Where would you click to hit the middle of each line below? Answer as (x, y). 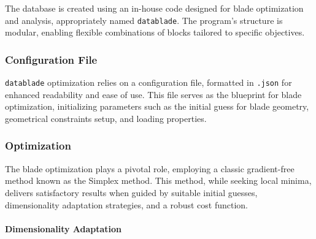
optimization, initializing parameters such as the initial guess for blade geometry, (157, 106)
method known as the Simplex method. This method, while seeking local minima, (158, 180)
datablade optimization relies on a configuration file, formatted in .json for (148, 82)
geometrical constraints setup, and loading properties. (106, 118)
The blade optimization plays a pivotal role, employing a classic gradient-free (150, 168)
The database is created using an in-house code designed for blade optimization (154, 8)
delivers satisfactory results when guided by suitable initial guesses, (131, 192)
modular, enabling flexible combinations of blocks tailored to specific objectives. (155, 32)
